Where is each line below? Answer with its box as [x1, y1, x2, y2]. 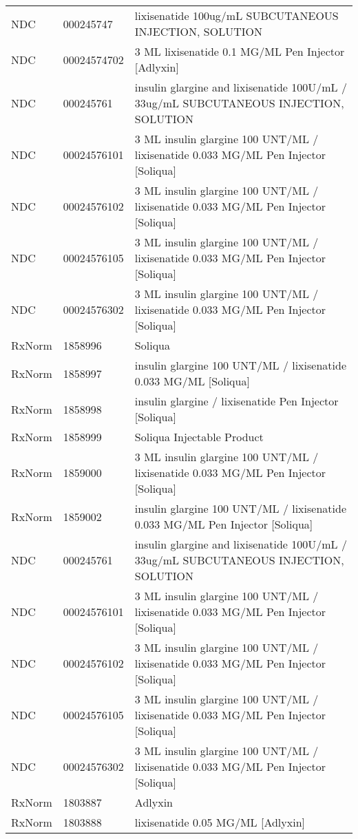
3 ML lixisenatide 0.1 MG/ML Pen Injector [134, 43, 345, 59]
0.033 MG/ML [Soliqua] [134, 373, 250, 389]
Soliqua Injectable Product [134, 429, 264, 445]
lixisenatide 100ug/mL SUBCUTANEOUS [134, 8, 339, 23]
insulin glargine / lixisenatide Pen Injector [134, 393, 339, 409]
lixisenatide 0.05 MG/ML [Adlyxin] [134, 814, 305, 830]
